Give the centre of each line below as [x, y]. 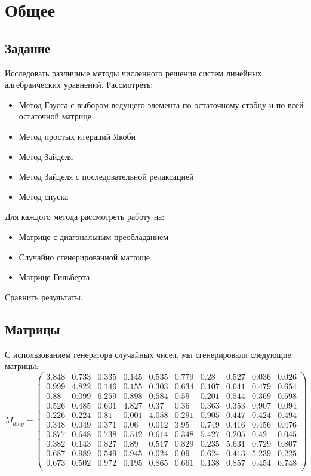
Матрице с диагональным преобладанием [94, 236]
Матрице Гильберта [54, 277]
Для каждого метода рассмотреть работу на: [85, 216]
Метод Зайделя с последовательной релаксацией [106, 176]
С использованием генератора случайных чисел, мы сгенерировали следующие [148, 354]
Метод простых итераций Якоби [77, 136]
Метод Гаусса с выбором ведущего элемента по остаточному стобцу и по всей [161, 104]
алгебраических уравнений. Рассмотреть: [79, 85]
